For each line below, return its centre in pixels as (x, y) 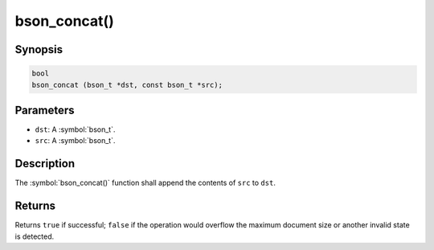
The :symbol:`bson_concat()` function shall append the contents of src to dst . (145, 183)
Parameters (45, 110)
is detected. (35, 236)
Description (45, 164)
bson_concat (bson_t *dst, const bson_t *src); (127, 85)
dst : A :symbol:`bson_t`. (75, 129)
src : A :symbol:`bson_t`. (75, 141)
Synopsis (39, 49)
